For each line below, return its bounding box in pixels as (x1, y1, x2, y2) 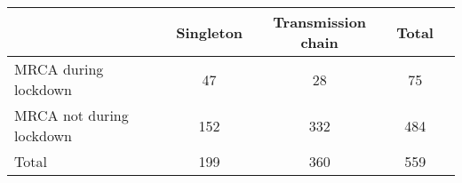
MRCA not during (14, 105, 129, 125)
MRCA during (14, 59, 104, 79)
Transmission (273, 12, 367, 32)
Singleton (176, 21, 243, 43)
